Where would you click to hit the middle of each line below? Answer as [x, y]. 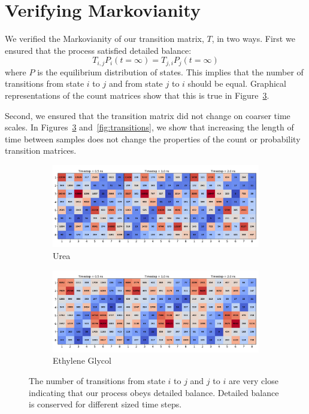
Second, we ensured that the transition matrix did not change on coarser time [148, 115]
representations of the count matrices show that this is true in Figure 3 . [137, 95]
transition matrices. [41, 150]
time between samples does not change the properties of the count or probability [153, 138]
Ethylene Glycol [82, 360]
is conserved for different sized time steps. [105, 404]
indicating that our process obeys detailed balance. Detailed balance [154, 392]
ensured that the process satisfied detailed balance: [98, 50]
